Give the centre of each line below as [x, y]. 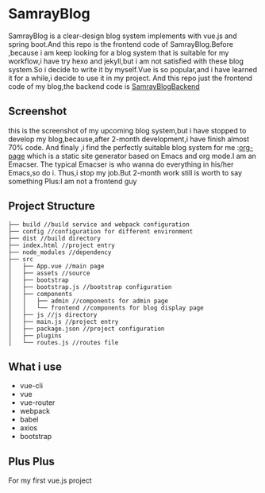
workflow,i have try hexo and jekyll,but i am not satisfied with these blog [126, 61]
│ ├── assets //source [49, 273]
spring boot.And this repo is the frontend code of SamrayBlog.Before [121, 44]
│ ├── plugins [35, 335]
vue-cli [31, 386]
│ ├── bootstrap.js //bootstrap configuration [90, 287]
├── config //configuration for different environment [101, 231]
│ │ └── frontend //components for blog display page [106, 308]
